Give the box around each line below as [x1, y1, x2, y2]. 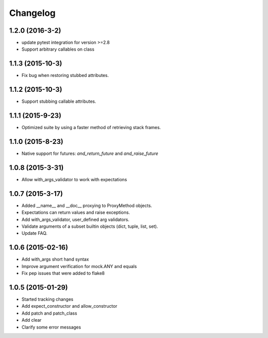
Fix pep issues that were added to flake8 [21, 270, 105, 276]
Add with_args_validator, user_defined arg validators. [21, 216, 130, 222]
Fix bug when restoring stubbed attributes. [21, 72, 109, 78]
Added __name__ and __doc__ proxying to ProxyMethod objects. [21, 203, 152, 208]
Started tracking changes [21, 296, 74, 302]
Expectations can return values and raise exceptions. [21, 209, 130, 215]
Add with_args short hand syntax [21, 256, 89, 263]
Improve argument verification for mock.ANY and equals [21, 263, 137, 269]
